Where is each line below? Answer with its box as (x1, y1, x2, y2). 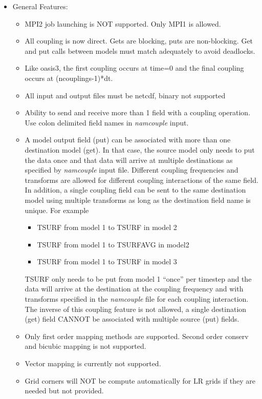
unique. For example (25, 204, 89, 215)
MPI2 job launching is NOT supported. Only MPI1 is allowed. (25, 18, 221, 29)
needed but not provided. (25, 385, 104, 396)
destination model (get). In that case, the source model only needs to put (25, 144, 255, 155)
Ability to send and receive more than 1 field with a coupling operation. (25, 107, 251, 118)
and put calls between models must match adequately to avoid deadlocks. (25, 45, 255, 56)
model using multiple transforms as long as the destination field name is (25, 194, 251, 205)
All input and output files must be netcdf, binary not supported (25, 90, 226, 100)
